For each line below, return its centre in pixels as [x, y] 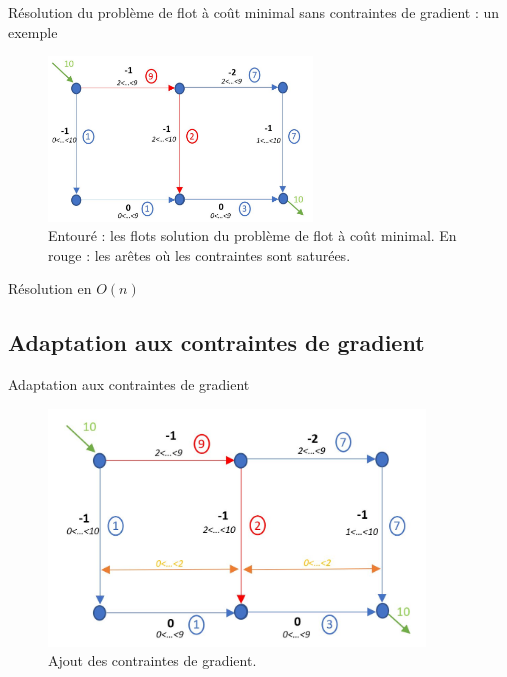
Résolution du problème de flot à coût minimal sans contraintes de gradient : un [254, 12]
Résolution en [50, 288]
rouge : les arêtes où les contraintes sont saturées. [199, 254]
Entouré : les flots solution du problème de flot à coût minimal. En [252, 235]
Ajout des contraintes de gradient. [152, 660]
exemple [33, 31]
